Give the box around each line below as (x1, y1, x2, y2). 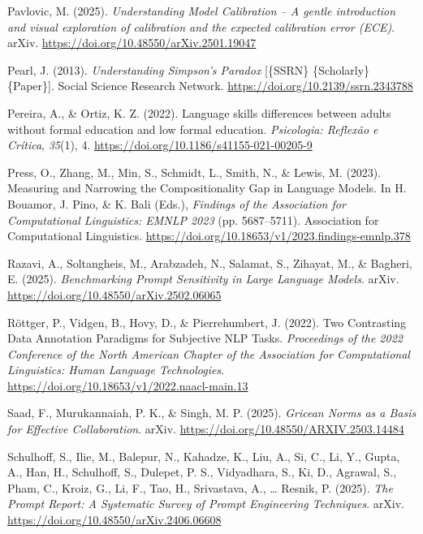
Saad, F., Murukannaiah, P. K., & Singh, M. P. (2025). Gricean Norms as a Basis (7, 404, 417, 421)
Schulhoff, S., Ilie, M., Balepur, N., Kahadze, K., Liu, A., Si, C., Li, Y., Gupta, (7, 447, 400, 464)
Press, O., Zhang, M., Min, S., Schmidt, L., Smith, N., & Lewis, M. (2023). (7, 163, 382, 180)
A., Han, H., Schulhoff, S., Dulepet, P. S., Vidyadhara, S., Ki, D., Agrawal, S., (7, 463, 397, 480)
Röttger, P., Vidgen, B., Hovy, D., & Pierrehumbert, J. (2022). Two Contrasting (7, 313, 407, 330)
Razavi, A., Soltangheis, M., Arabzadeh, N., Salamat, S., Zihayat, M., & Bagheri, (7, 254, 412, 271)
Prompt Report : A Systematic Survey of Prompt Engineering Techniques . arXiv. (7, 495, 404, 512)
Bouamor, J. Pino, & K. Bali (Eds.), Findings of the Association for (7, 195, 346, 212)
